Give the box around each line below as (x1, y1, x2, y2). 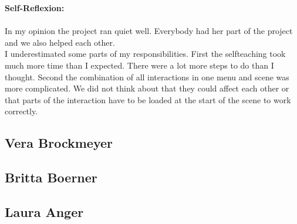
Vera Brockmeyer (5, 134, 113, 152)
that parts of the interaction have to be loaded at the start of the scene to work (5, 93, 291, 106)
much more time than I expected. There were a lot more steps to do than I (5, 59, 274, 71)
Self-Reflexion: (5, 2, 65, 13)
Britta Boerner (5, 168, 97, 186)
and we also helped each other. (5, 36, 115, 48)
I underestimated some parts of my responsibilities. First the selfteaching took (5, 47, 286, 60)
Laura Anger (5, 202, 84, 220)
